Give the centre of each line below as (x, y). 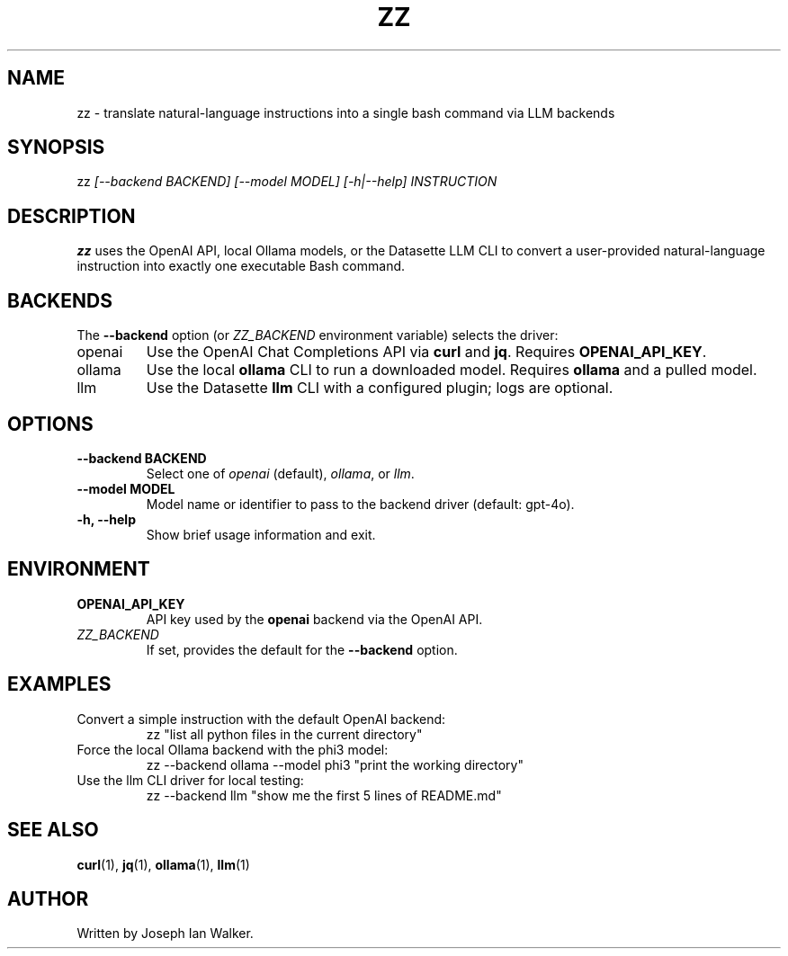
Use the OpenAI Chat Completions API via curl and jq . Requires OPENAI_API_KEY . (426, 352)
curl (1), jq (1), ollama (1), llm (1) (163, 864)
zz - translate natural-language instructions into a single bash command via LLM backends (346, 112)
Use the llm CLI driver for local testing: (190, 780)
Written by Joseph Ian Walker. (165, 934)
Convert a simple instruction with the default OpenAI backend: (261, 719)
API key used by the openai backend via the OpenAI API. (314, 619)
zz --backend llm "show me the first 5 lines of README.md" (324, 795)
